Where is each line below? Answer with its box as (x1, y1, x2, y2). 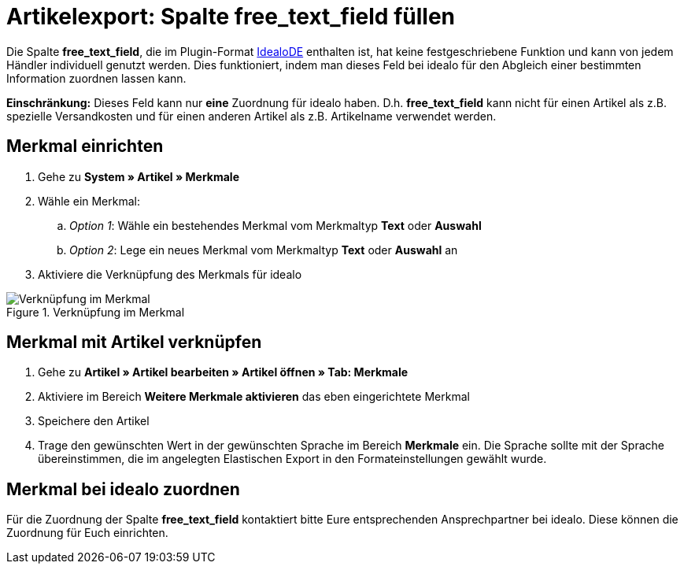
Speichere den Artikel (38, 414, 150, 428)
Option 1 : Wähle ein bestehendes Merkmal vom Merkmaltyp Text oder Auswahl (69, 218, 482, 232)
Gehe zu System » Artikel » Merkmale (38, 169, 239, 183)
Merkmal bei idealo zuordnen (6, 479, 240, 499)
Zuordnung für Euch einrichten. (6, 526, 168, 540)
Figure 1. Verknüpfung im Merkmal (6, 305, 185, 319)
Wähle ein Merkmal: (38, 194, 141, 208)
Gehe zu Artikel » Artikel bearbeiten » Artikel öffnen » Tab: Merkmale (38, 365, 409, 379)
